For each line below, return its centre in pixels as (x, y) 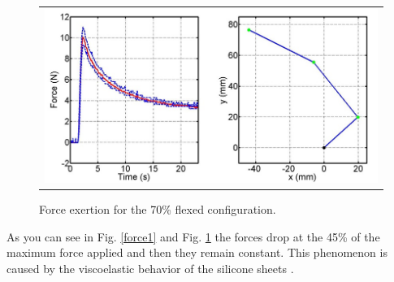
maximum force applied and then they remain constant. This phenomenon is (197, 252)
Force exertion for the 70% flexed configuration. (158, 209)
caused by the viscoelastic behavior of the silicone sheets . (150, 268)
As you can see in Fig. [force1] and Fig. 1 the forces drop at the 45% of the (193, 236)
